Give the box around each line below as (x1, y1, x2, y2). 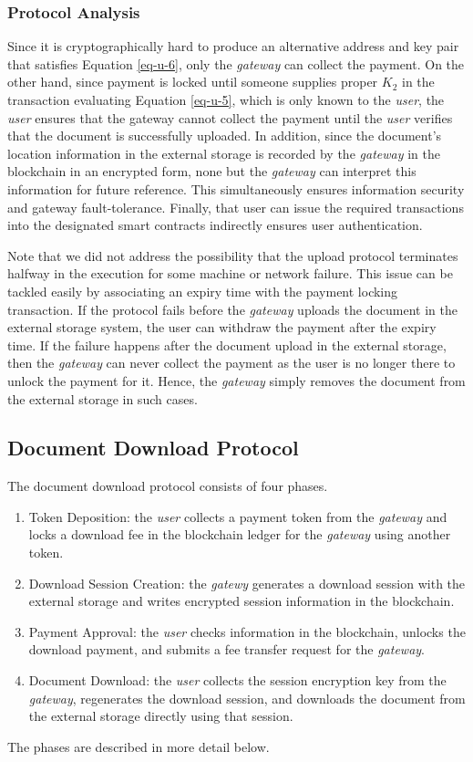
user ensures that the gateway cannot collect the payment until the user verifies (7, 108, 453, 127)
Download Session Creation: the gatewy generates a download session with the (28, 573, 466, 592)
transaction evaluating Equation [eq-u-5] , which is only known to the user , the (7, 90, 445, 109)
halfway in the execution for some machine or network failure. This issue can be (7, 264, 453, 283)
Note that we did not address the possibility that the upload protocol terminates (7, 245, 458, 265)
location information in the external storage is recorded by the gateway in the (7, 143, 440, 162)
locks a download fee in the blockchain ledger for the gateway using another (28, 525, 451, 544)
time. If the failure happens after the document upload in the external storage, (7, 335, 447, 354)
